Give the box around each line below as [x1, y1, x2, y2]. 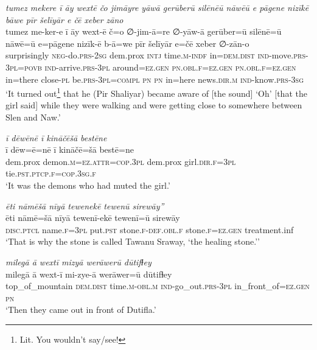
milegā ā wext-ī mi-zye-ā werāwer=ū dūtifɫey [5, 267, 172, 280]
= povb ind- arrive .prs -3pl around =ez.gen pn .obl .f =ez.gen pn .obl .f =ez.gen [18, 60, 296, 73]
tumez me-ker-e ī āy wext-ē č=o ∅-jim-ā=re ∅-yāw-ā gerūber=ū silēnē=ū [5, 25, 282, 38]
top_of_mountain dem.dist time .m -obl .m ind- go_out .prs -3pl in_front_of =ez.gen [5, 279, 310, 292]
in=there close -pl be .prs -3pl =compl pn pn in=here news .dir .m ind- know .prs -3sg [5, 72, 304, 85]
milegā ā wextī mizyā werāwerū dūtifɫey [5, 255, 152, 268]
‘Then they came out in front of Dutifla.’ [5, 303, 156, 316]
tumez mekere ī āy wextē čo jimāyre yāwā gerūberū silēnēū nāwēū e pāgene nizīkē [5, 1, 309, 13]
